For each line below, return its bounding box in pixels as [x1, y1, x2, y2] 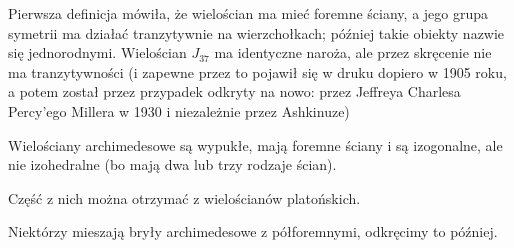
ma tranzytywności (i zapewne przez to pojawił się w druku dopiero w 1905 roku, [8, 61, 507, 82]
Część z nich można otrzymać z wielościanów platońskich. [8, 187, 361, 208]
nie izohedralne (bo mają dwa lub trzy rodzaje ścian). [8, 154, 337, 175]
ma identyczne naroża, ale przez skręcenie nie [214, 42, 492, 63]
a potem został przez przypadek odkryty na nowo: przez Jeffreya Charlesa [8, 81, 461, 102]
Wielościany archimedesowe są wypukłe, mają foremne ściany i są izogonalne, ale [8, 134, 503, 155]
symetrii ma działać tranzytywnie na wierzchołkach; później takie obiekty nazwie [8, 22, 505, 43]
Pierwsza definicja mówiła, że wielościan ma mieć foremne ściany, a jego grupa [8, 3, 489, 23]
